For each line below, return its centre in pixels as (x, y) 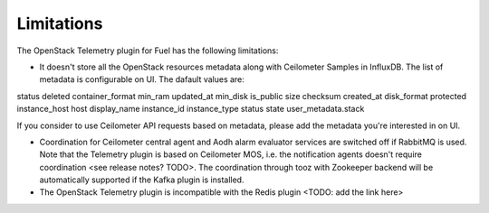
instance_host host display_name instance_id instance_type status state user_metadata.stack (191, 109)
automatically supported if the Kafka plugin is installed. (142, 180)
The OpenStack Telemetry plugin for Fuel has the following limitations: (148, 51)
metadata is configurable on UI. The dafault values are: (142, 79)
